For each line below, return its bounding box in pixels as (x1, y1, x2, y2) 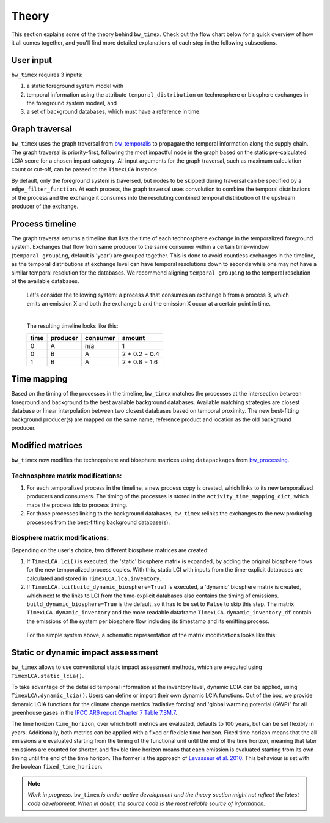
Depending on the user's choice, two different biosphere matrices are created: (11, 546, 209, 553)
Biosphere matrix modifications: (11, 534, 109, 542)
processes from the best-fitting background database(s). (26, 519, 170, 526)
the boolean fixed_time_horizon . (11, 763, 103, 770)
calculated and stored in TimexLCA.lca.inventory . (26, 575, 161, 582)
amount (122, 333, 145, 342)
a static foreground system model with (26, 83, 123, 90)
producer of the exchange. (11, 202, 79, 210)
